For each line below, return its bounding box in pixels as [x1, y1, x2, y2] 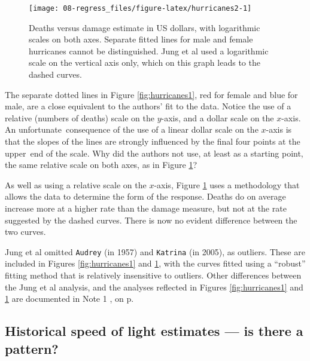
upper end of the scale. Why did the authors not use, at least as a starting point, [5, 146, 303, 159]
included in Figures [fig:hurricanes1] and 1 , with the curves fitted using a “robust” [5, 257, 306, 270]
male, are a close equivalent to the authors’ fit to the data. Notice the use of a [5, 100, 291, 112]
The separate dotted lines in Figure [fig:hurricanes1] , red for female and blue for [5, 88, 298, 100]
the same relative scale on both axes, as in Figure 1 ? [5, 158, 197, 171]
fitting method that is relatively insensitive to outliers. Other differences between [5, 269, 302, 281]
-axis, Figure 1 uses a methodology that [154, 178, 300, 191]
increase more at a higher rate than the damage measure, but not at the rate [5, 201, 287, 214]
